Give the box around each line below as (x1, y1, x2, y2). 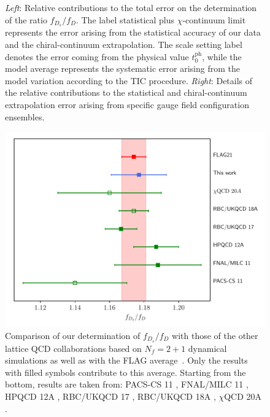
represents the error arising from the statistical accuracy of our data (5, 26, 261, 39)
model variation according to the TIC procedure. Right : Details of (5, 74, 253, 87)
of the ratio (5, 13, 47, 26)
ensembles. (5, 110, 45, 123)
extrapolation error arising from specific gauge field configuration (5, 98, 249, 111)
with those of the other (172, 329, 258, 341)
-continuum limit (182, 13, 246, 26)
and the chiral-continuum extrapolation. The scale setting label (5, 38, 242, 51)
